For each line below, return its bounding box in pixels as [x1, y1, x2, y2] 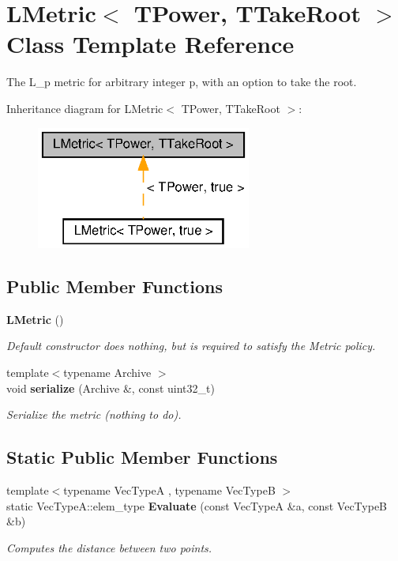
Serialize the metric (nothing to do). [6, 406, 182, 423]
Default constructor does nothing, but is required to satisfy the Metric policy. [6, 337, 376, 354]
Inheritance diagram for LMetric [6, 100, 163, 116]
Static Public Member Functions [6, 445, 278, 469]
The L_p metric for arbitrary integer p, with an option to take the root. [6, 73, 357, 90]
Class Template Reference [6, 28, 295, 60]
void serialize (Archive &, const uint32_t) [6, 379, 215, 396]
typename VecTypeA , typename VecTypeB [63, 482, 276, 498]
